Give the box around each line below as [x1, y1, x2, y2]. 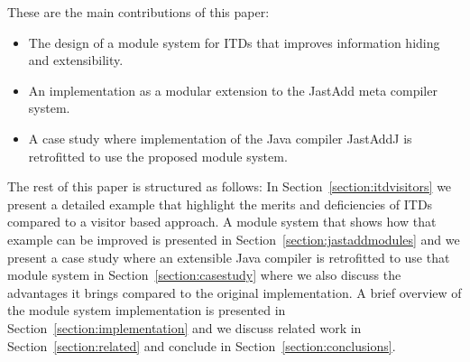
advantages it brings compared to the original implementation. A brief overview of [7, 283, 462, 302]
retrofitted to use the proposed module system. [28, 146, 288, 165]
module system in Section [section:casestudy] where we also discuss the [7, 265, 401, 284]
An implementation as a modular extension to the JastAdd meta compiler [28, 80, 438, 99]
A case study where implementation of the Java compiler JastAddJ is [28, 128, 412, 147]
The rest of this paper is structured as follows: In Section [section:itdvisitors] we [7, 177, 452, 196]
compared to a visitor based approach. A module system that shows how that [7, 212, 437, 231]
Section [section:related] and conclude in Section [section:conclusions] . [7, 336, 396, 355]
